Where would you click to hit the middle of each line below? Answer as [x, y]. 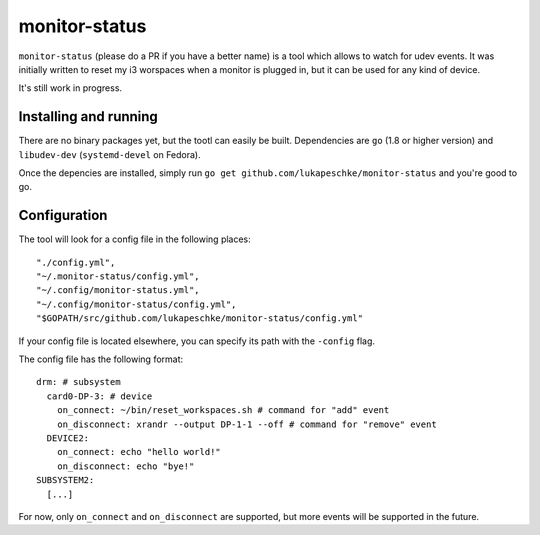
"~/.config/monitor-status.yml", [118, 290]
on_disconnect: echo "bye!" [125, 466]
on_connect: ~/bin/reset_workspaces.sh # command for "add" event [223, 410]
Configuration [63, 215]
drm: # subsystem [78, 382]
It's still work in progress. [70, 88]
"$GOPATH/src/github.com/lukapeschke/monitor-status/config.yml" [200, 318]
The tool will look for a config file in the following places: [135, 239]
